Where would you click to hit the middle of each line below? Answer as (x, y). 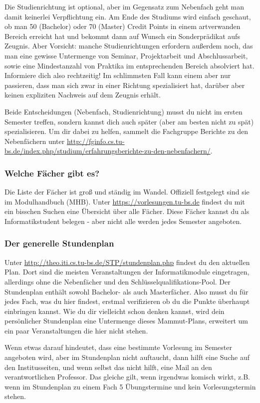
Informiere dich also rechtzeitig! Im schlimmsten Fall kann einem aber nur (118, 75)
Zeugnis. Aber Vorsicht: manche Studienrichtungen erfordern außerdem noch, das (129, 46)
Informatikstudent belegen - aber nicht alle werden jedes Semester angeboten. (123, 221)
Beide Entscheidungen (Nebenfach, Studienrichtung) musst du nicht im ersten (124, 111)
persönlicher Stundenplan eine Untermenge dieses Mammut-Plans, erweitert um (126, 321)
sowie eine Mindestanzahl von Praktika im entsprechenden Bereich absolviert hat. (130, 65)
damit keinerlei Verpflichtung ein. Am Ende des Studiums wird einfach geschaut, (128, 16)
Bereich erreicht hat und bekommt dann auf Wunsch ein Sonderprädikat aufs (122, 36)
